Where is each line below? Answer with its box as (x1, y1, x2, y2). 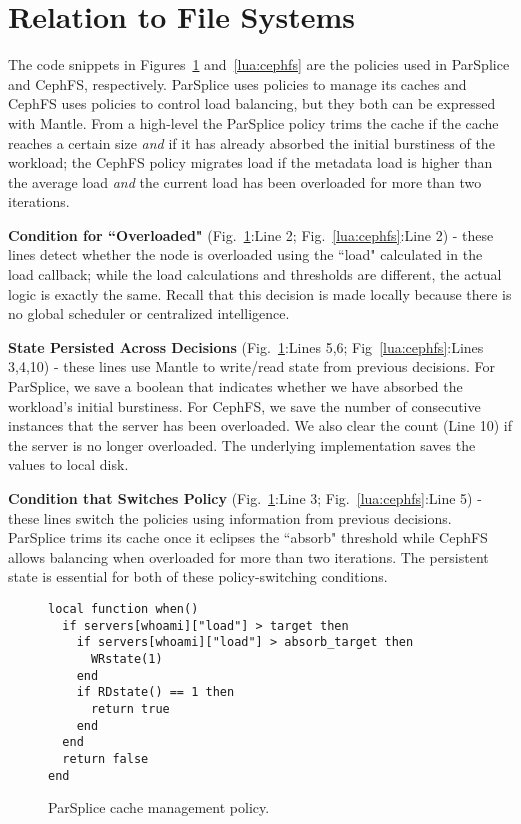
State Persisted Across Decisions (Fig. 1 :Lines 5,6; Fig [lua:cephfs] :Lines (8, 336, 484, 357)
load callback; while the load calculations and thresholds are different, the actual (8, 264, 502, 285)
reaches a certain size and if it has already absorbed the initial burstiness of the (8, 132, 495, 153)
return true (90, 701, 170, 716)
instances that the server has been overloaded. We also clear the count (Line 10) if (8, 415, 512, 436)
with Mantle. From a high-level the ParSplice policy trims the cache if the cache (8, 112, 499, 133)
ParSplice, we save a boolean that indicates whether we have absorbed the (8, 376, 463, 397)
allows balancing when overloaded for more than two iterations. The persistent (8, 546, 489, 567)
